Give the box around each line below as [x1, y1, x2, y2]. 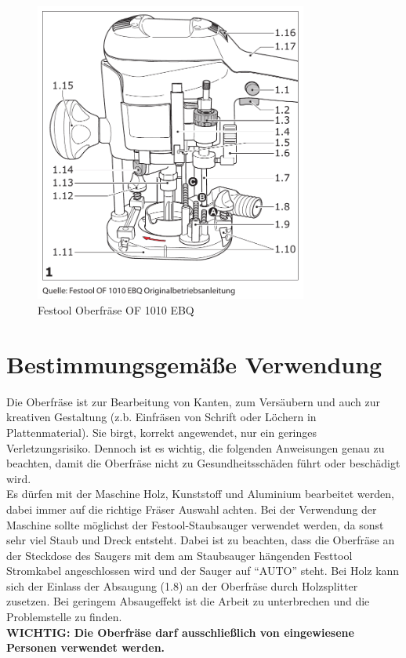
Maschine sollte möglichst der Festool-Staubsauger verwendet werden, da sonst [6, 516, 384, 533]
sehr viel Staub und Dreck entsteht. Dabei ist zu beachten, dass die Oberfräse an [6, 532, 395, 548]
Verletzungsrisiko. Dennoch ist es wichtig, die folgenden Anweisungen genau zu [6, 439, 385, 456]
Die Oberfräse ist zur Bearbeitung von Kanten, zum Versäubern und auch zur [6, 393, 380, 409]
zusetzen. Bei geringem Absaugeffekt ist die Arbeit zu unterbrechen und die [6, 593, 370, 609]
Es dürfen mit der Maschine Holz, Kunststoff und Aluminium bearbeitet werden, [6, 485, 394, 502]
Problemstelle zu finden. [6, 609, 122, 625]
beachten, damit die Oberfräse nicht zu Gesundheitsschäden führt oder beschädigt [6, 455, 401, 471]
